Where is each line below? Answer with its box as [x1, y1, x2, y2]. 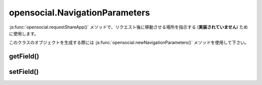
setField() [9, 68, 39, 76]
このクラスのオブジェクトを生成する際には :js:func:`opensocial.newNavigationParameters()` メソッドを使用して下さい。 [9, 40, 249, 45]
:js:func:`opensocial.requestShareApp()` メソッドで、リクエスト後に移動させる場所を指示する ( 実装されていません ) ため [9, 24, 248, 30]
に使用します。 [9, 30, 39, 36]
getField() [9, 52, 39, 60]
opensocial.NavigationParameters [9, 7, 150, 18]
